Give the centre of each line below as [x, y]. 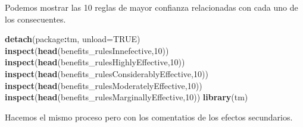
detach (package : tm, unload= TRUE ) [73, 39]
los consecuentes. [35, 19]
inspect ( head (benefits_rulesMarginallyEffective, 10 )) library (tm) [126, 97]
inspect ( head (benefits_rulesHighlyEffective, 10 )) [95, 62]
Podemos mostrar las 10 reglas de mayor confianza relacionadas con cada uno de [151, 7]
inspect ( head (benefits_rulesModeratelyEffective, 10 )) [104, 85]
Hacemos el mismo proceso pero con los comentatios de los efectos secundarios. [149, 117]
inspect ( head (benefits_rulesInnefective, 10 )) [87, 50]
